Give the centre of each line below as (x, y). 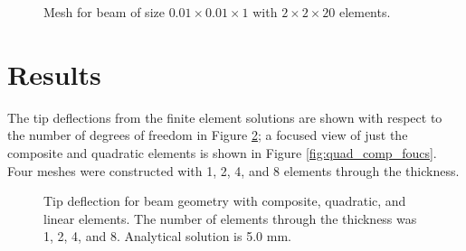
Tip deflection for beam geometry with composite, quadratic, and (225, 201)
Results (54, 74)
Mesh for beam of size (104, 12)
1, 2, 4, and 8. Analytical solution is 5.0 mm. (167, 236)
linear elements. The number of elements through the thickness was (230, 218)
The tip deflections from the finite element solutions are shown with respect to (225, 117)
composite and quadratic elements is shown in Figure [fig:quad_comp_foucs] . (222, 152)
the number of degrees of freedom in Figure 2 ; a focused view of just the (208, 135)
